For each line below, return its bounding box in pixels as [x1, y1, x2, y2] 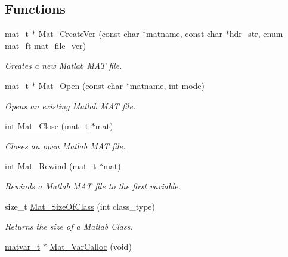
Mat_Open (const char [38, 79, 123, 91]
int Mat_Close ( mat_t [5, 120, 89, 132]
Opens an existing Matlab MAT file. [5, 99, 136, 112]
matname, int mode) [129, 79, 205, 91]
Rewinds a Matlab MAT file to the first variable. [5, 179, 181, 192]
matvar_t [5, 240, 41, 252]
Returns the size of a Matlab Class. [5, 220, 133, 232]
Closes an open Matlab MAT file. [5, 139, 126, 152]
